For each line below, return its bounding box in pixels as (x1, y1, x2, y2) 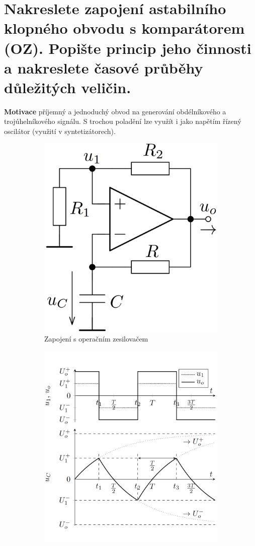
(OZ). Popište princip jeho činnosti (4, 37, 251, 58)
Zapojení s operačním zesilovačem (44, 333, 148, 344)
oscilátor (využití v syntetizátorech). (4, 126, 116, 136)
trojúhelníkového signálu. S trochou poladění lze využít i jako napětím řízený (4, 116, 241, 126)
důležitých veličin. (4, 77, 131, 97)
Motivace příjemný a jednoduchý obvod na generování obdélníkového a (4, 106, 226, 116)
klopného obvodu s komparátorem (4, 18, 245, 38)
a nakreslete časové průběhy (4, 57, 203, 78)
